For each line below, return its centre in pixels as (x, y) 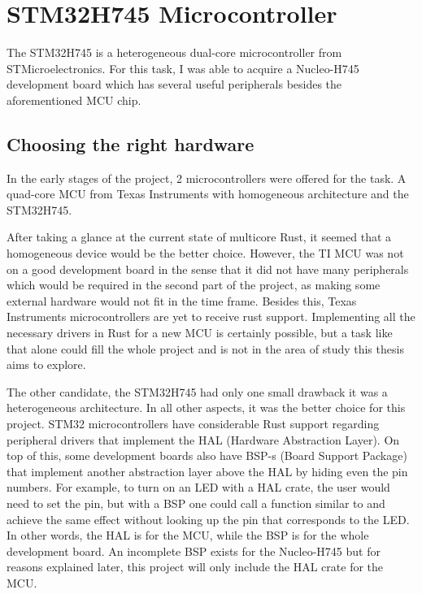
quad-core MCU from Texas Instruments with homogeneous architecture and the (208, 194)
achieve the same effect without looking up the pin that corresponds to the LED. (208, 519)
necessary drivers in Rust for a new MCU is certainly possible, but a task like (200, 333)
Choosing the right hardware (131, 143)
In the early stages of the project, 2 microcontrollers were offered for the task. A (207, 178)
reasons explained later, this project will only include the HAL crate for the (195, 567)
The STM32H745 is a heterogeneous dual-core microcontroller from (174, 52)
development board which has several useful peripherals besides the (174, 84)
